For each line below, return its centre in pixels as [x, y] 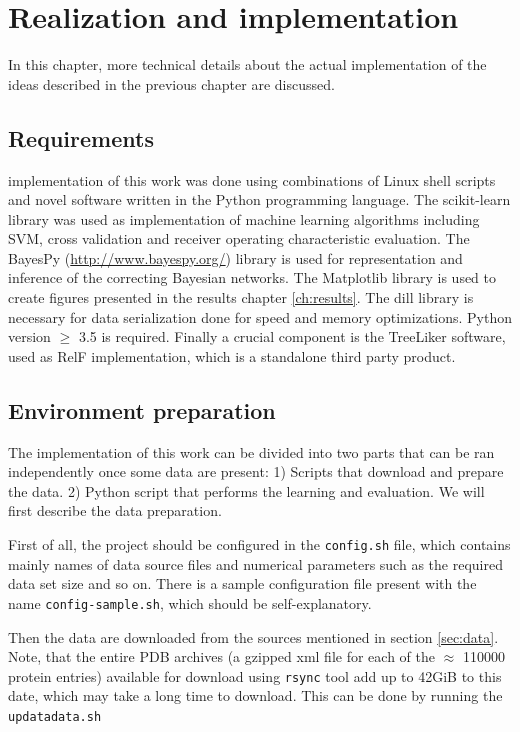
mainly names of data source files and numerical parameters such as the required [255, 563]
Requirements [81, 137]
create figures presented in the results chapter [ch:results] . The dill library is [241, 297]
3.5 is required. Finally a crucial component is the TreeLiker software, [292, 336]
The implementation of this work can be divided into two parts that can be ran [251, 451]
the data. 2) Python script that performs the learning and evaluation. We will [246, 490]
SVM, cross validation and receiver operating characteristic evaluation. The [239, 238]
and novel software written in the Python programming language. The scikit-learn [259, 199]
